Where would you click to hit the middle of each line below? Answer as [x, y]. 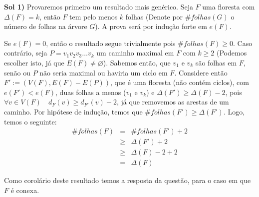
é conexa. [25, 190]
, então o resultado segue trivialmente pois [111, 43]
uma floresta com [229, 6]
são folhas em [216, 62]
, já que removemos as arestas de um [173, 102]
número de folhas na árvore [46, 26]
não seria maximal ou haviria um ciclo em [104, 72]
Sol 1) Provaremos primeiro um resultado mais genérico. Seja [99, 6]
